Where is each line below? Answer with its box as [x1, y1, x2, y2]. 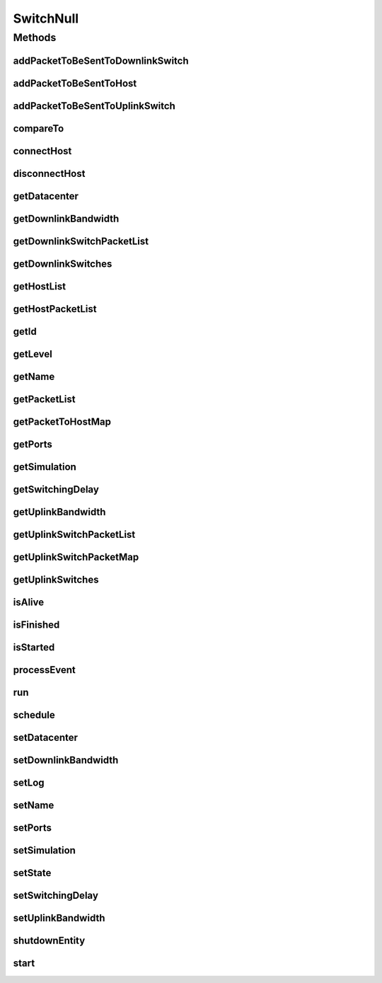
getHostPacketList [13, 303, 97, 315]
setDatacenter [13, 732, 78, 744]
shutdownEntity [13, 935, 86, 947]
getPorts [13, 438, 53, 450]
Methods [13, 31, 57, 44]
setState [13, 867, 52, 879]
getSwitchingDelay [13, 483, 99, 495]
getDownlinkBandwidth [13, 212, 120, 224]
